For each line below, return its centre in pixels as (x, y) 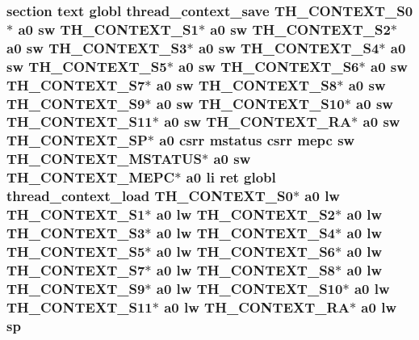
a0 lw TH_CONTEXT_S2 (246, 214)
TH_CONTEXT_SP (77, 140)
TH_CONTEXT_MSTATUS (104, 159)
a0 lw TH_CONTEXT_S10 (249, 288)
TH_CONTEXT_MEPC (91, 177)
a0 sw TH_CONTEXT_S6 (269, 66)
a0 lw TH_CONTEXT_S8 (246, 269)
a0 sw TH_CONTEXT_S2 (300, 29)
